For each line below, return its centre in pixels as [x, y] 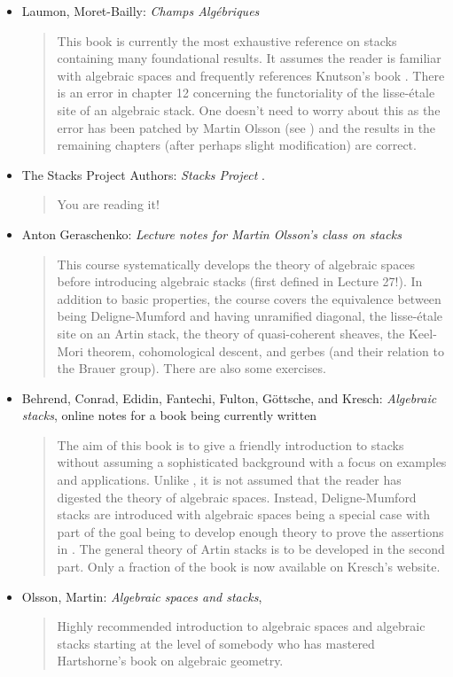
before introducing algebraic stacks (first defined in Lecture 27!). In [240, 281]
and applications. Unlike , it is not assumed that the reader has [229, 480]
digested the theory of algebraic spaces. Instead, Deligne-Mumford [237, 497]
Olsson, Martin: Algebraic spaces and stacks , [142, 596]
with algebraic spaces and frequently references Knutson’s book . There [251, 75]
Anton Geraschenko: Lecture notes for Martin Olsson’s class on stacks [211, 233]
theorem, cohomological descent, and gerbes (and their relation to [266, 350]
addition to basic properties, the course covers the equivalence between [249, 298]
